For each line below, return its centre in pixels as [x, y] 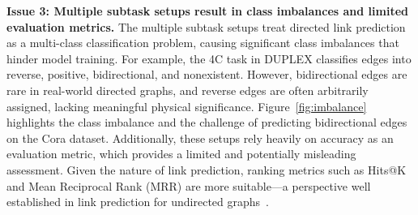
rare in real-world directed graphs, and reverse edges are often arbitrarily [188, 90]
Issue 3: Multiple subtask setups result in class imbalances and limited [207, 11]
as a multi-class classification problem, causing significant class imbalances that [203, 43]
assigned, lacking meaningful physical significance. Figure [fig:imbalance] [187, 106]
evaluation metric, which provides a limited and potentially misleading [181, 154]
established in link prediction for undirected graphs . [138, 202]
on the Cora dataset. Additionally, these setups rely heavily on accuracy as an [200, 138]
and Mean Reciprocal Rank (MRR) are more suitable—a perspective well [189, 185]
